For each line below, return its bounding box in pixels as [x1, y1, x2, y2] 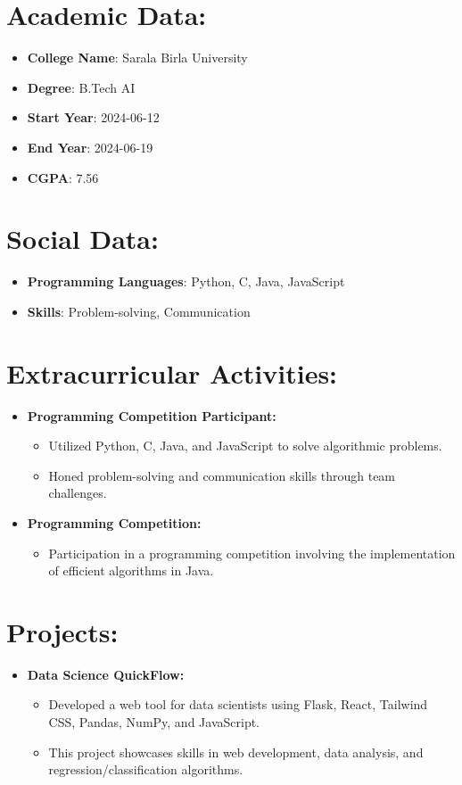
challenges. [48, 483, 107, 502]
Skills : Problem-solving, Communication [27, 302, 251, 320]
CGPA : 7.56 [27, 168, 99, 186]
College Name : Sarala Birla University [27, 48, 248, 67]
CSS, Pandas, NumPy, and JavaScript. [48, 713, 260, 731]
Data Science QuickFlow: [27, 665, 185, 683]
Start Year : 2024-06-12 [27, 108, 160, 127]
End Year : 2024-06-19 [27, 137, 153, 156]
